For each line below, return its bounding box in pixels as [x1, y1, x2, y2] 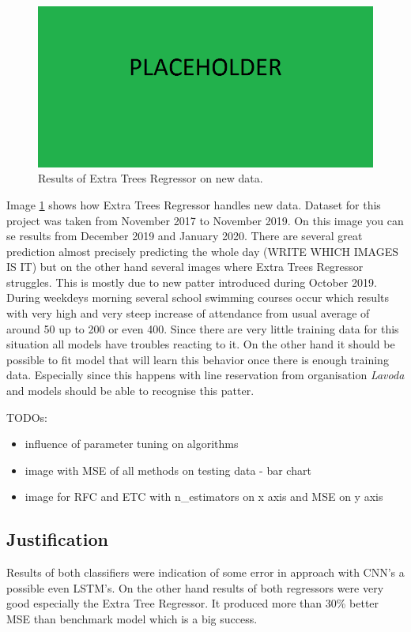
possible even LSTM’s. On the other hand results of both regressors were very [6, 579, 384, 596]
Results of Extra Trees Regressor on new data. [38, 170, 263, 186]
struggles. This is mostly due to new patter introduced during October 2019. [6, 273, 377, 290]
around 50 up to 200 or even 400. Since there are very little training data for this [6, 320, 399, 337]
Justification [6, 527, 108, 551]
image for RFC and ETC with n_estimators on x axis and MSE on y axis [25, 488, 383, 505]
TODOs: [6, 408, 47, 425]
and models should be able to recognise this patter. [6, 382, 255, 399]
